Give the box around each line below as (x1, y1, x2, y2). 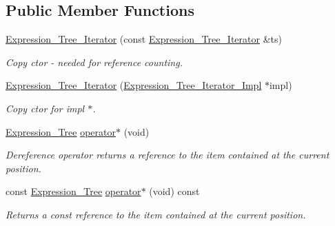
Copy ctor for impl (6, 101, 85, 115)
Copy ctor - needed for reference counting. (6, 54, 183, 69)
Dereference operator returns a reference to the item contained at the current (6, 147, 329, 162)
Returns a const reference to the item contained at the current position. (6, 207, 306, 221)
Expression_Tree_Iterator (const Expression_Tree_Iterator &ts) (6, 32, 282, 46)
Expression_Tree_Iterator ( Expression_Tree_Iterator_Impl (6, 78, 262, 92)
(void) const (149, 184, 200, 198)
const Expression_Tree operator (6, 184, 141, 198)
